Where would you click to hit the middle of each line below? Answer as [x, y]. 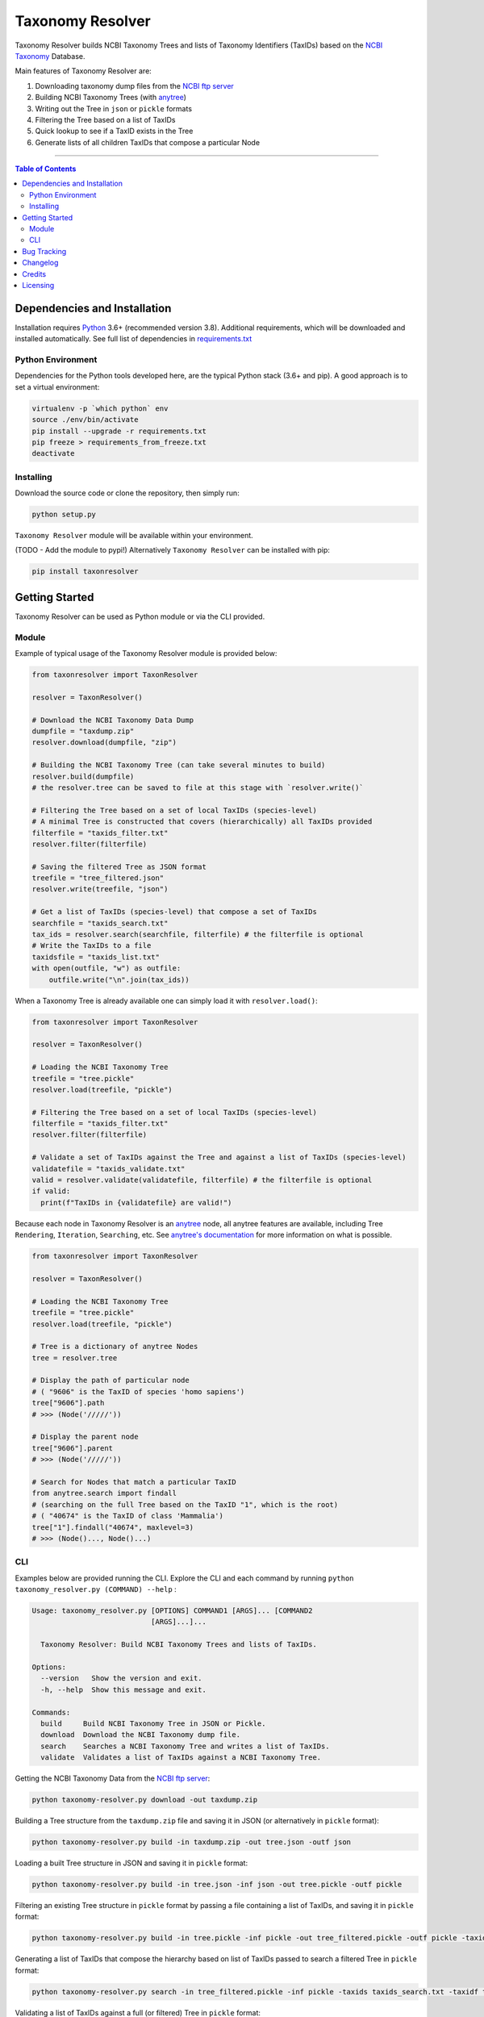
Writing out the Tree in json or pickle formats [114, 108]
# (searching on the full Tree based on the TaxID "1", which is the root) [185, 1504]
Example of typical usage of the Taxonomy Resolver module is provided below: [146, 654]
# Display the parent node [85, 1437]
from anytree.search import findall [104, 1493]
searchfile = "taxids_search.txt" [100, 923]
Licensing [38, 285]
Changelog [40, 263]
